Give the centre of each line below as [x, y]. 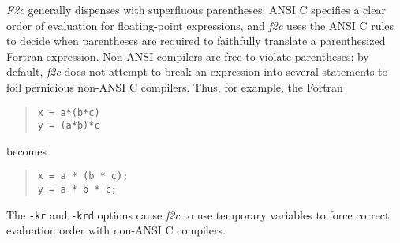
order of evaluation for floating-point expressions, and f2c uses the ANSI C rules [200, 25]
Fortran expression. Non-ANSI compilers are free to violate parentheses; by [188, 56]
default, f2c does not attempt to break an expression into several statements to [197, 71]
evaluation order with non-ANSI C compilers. [116, 230]
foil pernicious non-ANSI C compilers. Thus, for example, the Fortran [175, 86]
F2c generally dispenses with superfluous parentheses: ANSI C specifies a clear [196, 9]
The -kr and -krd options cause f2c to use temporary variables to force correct [198, 214]
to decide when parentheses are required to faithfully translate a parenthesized [196, 41]
